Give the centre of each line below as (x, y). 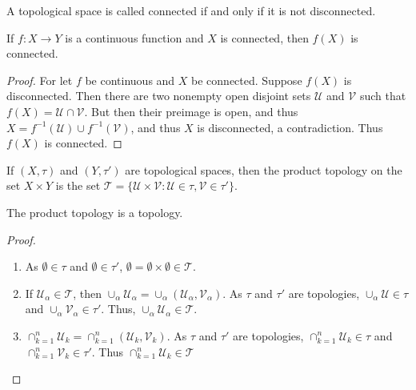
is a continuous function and (134, 37)
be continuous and (130, 80)
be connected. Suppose (247, 80)
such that (383, 96)
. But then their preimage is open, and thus (191, 111)
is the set (78, 185)
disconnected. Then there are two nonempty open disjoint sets (159, 96)
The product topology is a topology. (95, 212)
